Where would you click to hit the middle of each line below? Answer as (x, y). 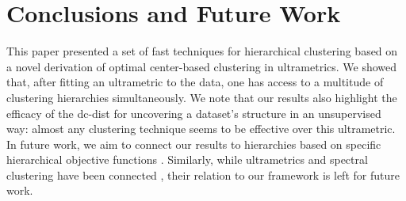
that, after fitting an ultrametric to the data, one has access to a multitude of (195, 82)
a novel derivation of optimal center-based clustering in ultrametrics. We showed (202, 66)
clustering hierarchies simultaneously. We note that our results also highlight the (202, 97)
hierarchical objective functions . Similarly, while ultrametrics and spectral (187, 159)
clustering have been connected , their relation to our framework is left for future (203, 174)
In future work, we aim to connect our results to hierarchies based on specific (194, 144)
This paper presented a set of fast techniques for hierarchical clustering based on (202, 51)
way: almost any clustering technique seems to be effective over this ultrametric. (201, 129)
